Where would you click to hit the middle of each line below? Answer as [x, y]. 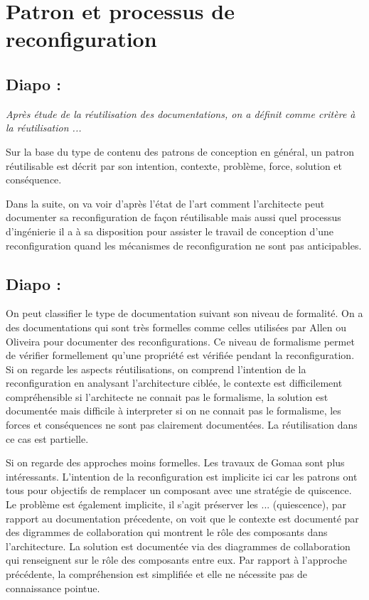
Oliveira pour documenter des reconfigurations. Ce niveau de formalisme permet [180, 341]
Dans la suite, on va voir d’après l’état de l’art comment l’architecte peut [165, 203]
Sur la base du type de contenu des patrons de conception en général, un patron [180, 151]
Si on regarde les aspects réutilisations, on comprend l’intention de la [156, 369]
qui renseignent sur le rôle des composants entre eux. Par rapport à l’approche [177, 560]
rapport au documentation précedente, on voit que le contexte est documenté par [182, 518]
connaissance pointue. [53, 588]
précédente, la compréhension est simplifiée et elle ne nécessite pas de [156, 574]
